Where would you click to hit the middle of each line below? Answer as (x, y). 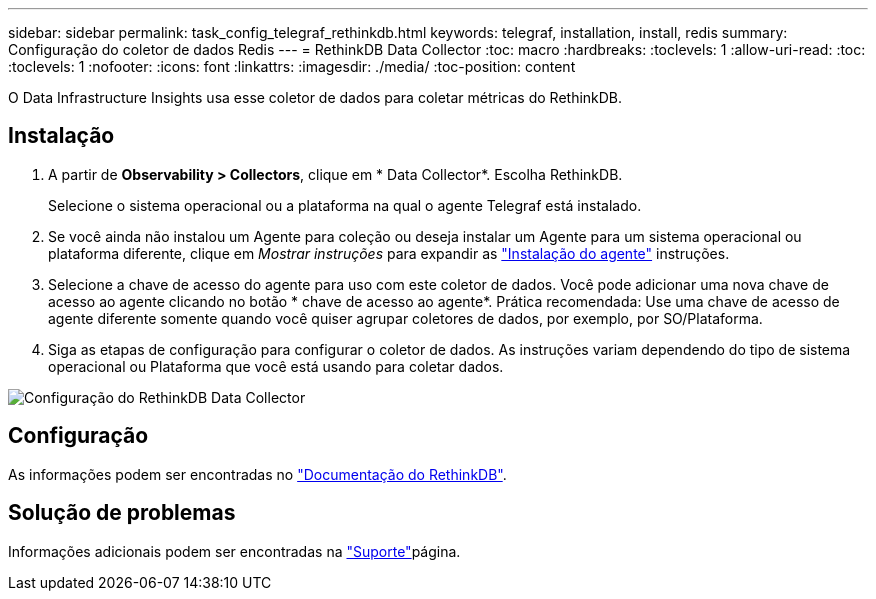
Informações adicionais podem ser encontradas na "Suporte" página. (234, 551)
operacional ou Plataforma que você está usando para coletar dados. (276, 366)
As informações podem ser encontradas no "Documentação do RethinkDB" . (257, 474)
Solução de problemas (122, 513)
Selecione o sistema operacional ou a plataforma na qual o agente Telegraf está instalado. (345, 205)
